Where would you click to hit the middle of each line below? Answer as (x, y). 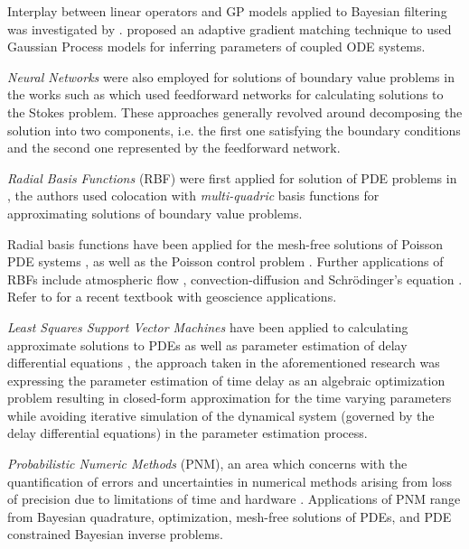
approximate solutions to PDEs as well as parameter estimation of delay (207, 344)
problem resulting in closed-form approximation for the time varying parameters (230, 398)
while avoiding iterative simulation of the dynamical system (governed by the (221, 415)
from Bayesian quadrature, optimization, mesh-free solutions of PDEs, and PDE (230, 516)
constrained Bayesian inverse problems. (115, 534)
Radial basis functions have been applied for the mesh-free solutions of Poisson (225, 243)
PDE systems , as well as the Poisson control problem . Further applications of (225, 261)
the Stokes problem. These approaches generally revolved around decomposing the (235, 112)
